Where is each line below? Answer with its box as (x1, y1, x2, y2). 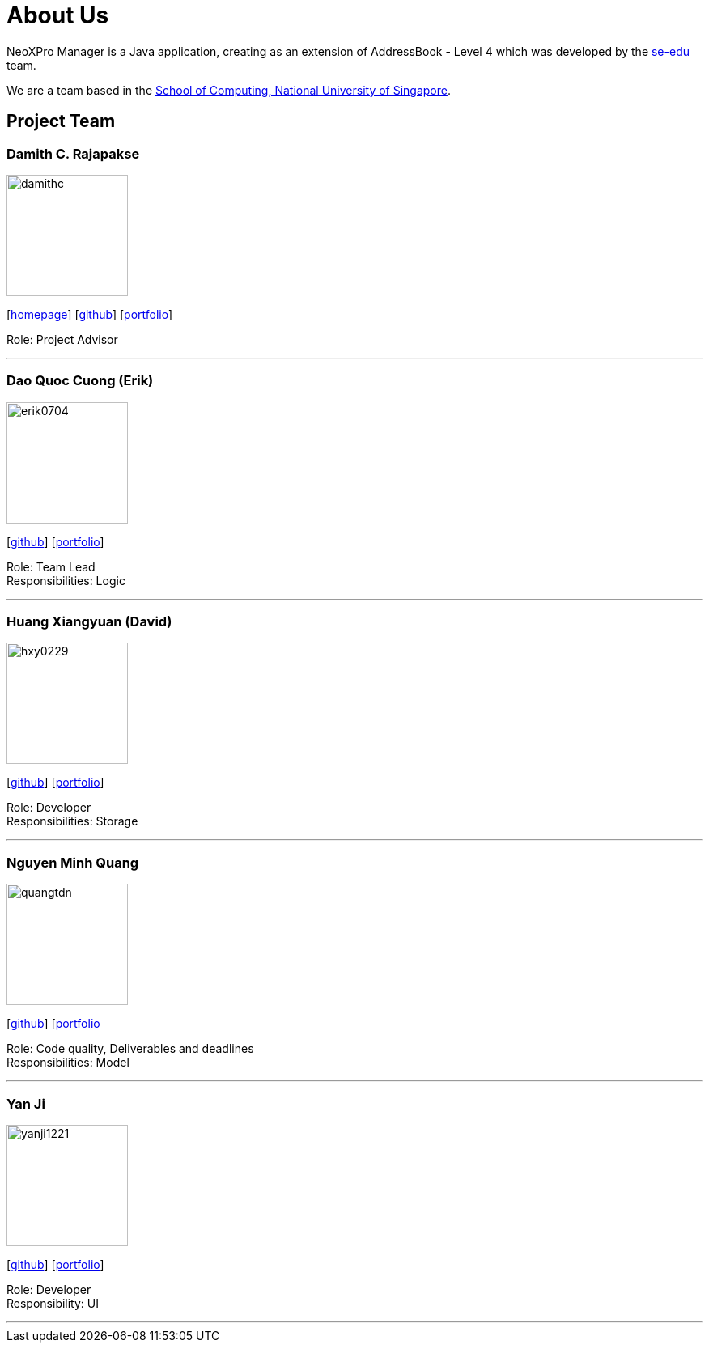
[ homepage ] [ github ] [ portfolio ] (6, 307, 173, 321)
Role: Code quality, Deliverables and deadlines (6, 1041, 254, 1056)
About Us (6, 2, 109, 29)
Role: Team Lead (6, 559, 96, 574)
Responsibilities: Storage (6, 814, 138, 829)
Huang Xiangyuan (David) (6, 613, 172, 630)
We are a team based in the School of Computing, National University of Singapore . (6, 83, 452, 97)
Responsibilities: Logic (6, 573, 125, 588)
